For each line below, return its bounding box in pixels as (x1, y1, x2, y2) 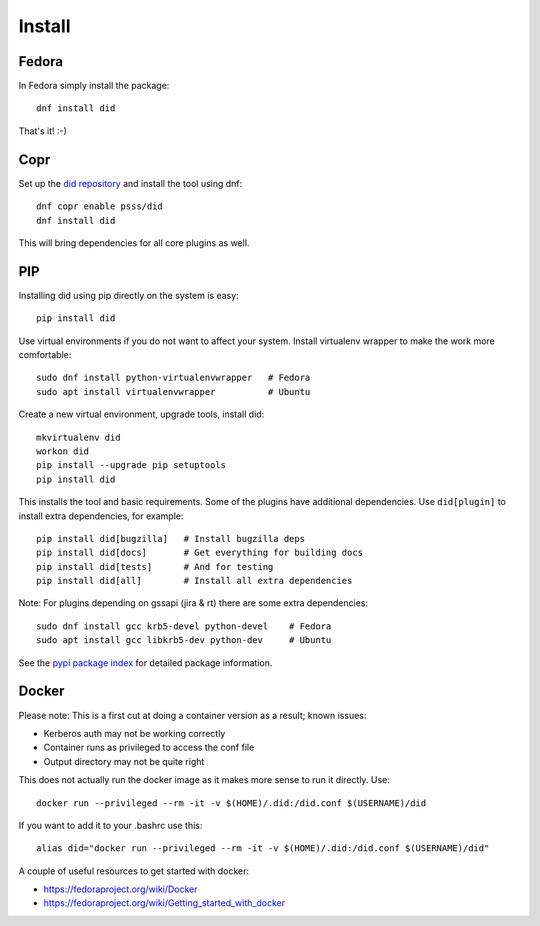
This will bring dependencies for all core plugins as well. (18, 236, 250, 249)
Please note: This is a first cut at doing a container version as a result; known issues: (18, 709, 367, 721)
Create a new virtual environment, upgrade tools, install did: (18, 408, 265, 420)
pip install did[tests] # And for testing (36, 561, 274, 572)
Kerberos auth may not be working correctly (43, 727, 226, 739)
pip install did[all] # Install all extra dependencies (36, 575, 353, 587)
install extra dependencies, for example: (18, 510, 184, 522)
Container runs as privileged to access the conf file (43, 741, 255, 754)
